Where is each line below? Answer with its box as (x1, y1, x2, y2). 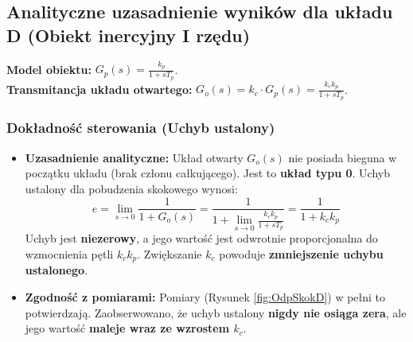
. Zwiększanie (137, 245, 202, 262)
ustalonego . (25, 262, 88, 278)
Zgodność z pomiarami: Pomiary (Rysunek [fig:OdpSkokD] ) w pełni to (25, 289, 386, 305)
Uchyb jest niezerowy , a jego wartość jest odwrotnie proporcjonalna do (25, 230, 378, 247)
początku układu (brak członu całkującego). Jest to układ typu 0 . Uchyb (25, 165, 390, 181)
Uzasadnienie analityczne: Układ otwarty (25, 149, 244, 165)
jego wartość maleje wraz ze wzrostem (25, 320, 230, 336)
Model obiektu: (6, 60, 92, 77)
